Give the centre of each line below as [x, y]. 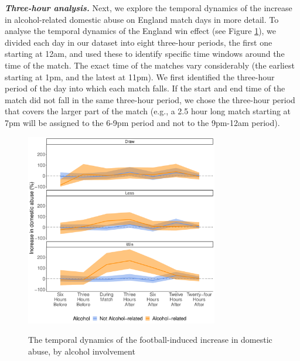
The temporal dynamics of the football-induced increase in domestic [150, 340]
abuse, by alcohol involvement [82, 351]
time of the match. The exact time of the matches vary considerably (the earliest [150, 65]
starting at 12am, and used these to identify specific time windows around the [145, 54]
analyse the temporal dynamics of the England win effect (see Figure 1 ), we [141, 31]
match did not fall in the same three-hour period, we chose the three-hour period [150, 99]
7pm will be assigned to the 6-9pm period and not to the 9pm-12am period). [142, 122]
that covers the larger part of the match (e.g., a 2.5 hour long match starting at [148, 111]
